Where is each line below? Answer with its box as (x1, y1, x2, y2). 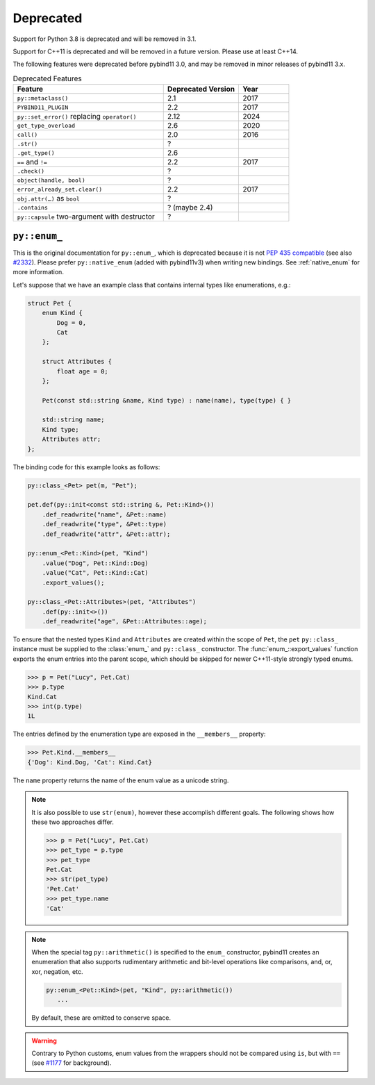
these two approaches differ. (31, 818, 114, 826)
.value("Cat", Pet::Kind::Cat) (42, 569, 149, 577)
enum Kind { (42, 309, 83, 317)
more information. (12, 268, 64, 276)
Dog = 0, (56, 319, 87, 326)
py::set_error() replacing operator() (17, 112, 137, 121)
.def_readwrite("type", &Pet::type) (42, 521, 167, 528)
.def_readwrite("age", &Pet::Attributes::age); (42, 618, 208, 625)
